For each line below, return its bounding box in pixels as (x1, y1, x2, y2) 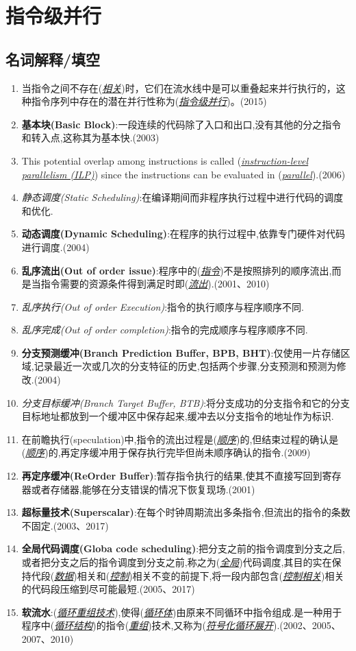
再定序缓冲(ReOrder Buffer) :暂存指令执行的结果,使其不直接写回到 (21, 469, 322, 483)
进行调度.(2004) (21, 239, 90, 254)
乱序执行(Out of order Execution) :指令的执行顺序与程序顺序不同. (21, 299, 304, 313)
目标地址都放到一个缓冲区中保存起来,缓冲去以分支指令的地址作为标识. (21, 409, 334, 423)
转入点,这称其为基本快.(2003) (31, 130, 160, 145)
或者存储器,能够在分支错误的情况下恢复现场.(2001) (31, 482, 255, 496)
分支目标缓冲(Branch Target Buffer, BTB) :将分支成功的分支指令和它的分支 (21, 395, 351, 410)
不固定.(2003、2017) (21, 518, 109, 532)
